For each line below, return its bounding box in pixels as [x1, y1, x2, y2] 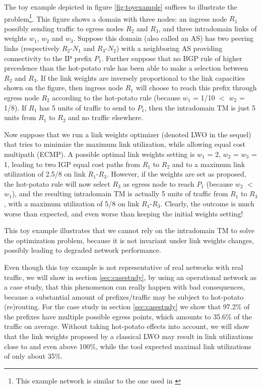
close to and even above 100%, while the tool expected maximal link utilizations [4, 341, 251, 351]
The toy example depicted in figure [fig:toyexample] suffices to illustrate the [4, 2, 237, 12]
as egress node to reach [123, 178, 194, 189]
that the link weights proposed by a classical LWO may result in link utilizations [4, 331, 253, 342]
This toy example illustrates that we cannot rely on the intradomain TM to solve [4, 225, 255, 236]
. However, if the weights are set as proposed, [106, 169, 246, 179]
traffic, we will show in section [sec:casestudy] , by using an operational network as [4, 271, 257, 282]
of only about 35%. [4, 351, 63, 361]
